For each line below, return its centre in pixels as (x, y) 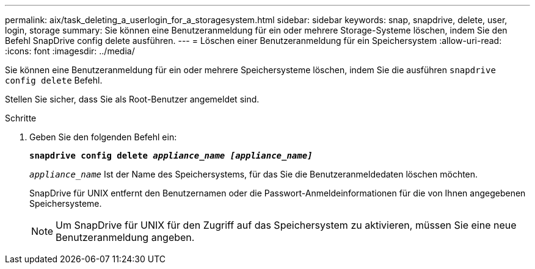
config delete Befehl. (54, 80)
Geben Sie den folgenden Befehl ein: (103, 137)
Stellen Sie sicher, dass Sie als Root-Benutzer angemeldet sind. (132, 99)
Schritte (21, 118)
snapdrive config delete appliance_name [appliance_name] (171, 156)
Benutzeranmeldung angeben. (125, 237)
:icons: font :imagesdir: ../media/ (70, 51)
